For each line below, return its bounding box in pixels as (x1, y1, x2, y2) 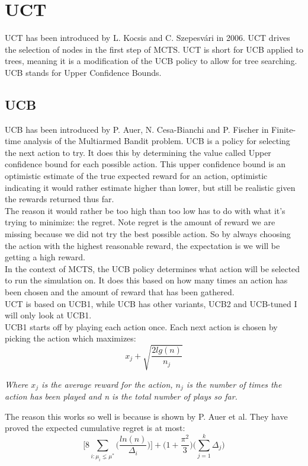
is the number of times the (186, 378, 282, 390)
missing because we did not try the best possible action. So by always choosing (5, 228, 291, 240)
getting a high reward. (5, 251, 85, 263)
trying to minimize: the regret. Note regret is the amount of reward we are (5, 216, 275, 228)
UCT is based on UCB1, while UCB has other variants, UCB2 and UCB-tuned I (5, 297, 297, 309)
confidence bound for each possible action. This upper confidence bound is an (5, 158, 286, 170)
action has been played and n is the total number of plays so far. (5, 390, 238, 402)
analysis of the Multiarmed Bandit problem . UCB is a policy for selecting (23, 135, 290, 147)
